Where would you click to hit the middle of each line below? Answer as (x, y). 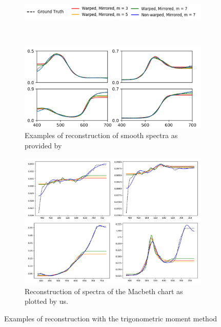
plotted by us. (46, 301)
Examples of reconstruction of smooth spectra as (101, 135)
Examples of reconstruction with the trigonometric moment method (111, 318)
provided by (43, 146)
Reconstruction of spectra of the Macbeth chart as (104, 291)
